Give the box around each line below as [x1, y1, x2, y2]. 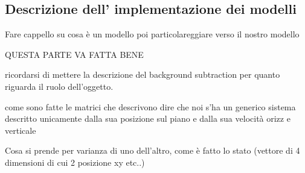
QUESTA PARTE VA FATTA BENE [5, 48, 144, 60]
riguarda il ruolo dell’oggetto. [5, 80, 114, 92]
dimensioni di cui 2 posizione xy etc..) [5, 156, 145, 168]
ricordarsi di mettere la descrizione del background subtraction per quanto [5, 68, 280, 81]
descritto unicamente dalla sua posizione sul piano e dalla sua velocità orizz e [5, 112, 291, 125]
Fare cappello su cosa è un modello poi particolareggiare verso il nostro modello [5, 28, 300, 40]
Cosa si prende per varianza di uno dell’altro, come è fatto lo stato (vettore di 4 [5, 144, 300, 157]
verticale [5, 124, 36, 136]
